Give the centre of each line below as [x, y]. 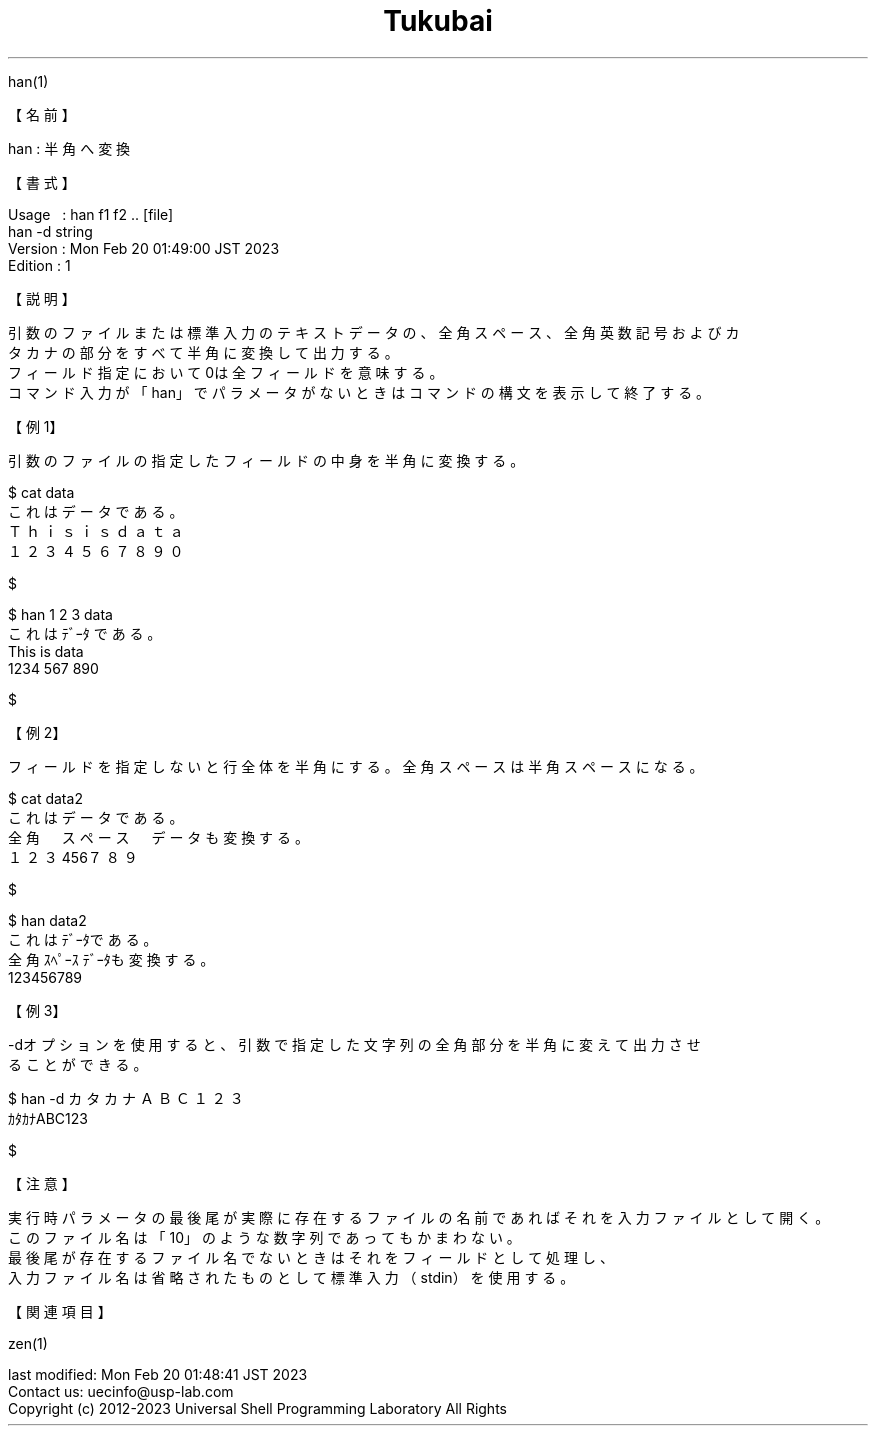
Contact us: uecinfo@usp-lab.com [121, 1391]
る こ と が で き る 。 [78, 1064]
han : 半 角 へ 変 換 [69, 148]
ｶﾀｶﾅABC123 [48, 1118]
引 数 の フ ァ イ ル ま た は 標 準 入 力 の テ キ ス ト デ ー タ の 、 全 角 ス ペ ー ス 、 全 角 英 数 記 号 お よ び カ [374, 332]
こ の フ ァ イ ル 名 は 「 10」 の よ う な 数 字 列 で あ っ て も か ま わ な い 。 [264, 1237]
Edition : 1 [39, 265]
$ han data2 [47, 920]
